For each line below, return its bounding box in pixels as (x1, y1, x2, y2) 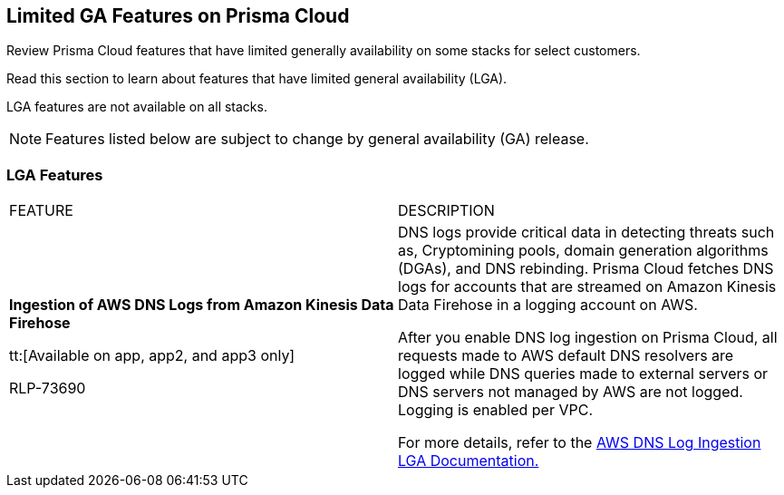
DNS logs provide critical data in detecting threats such (398, 223, 775, 242)
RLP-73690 (9, 379, 86, 398)
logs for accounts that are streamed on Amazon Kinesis (398, 277, 777, 296)
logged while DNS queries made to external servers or (398, 364, 769, 383)
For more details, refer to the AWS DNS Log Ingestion (398, 433, 761, 452)
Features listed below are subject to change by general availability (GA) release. (45, 130, 589, 149)
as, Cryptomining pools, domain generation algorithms (398, 241, 769, 260)
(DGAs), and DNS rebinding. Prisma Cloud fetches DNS (398, 259, 774, 278)
